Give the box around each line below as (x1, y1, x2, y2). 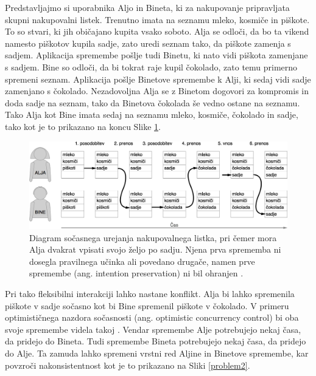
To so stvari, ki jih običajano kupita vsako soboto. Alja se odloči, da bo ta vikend (5, 25, 309, 38)
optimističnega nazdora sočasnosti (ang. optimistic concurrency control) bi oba (5, 311, 299, 324)
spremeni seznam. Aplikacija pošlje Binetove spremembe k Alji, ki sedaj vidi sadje (5, 72, 311, 85)
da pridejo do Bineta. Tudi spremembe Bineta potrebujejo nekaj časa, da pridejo (5, 335, 306, 347)
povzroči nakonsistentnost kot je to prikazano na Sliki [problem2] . (5, 358, 250, 371)
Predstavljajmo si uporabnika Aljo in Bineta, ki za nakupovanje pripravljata (5, 1, 290, 13)
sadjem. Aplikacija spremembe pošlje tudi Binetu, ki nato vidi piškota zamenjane (5, 49, 308, 61)
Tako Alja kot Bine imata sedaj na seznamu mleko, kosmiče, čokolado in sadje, (5, 108, 298, 121)
